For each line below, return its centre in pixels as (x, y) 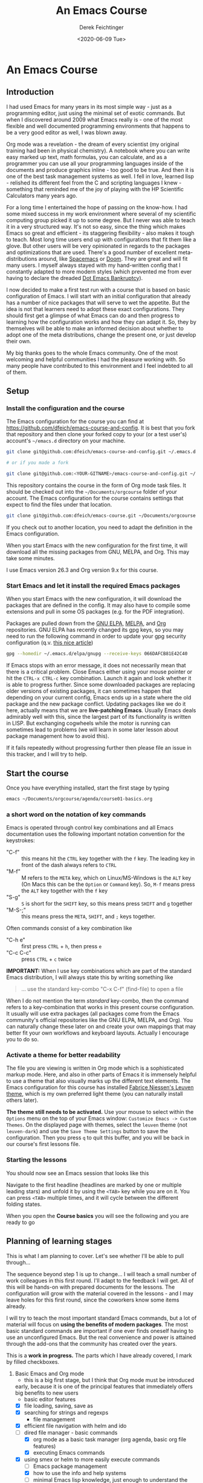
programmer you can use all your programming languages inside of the (95, 163)
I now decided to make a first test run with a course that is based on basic (98, 290)
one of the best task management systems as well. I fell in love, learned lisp (100, 176)
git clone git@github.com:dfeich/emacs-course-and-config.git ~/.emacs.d (101, 452)
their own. (19, 341)
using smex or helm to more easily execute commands (92, 1459)
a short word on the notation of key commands (76, 814)
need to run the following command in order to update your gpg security (96, 637)
